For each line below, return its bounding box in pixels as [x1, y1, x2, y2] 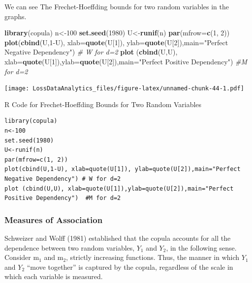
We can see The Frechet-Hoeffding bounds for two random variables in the [4, 1, 229, 11]
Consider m [4, 252, 39, 262]
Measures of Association [4, 213, 103, 226]
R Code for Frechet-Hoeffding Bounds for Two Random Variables [4, 99, 202, 109]
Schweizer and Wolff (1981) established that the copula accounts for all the [4, 232, 231, 243]
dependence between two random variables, [4, 242, 135, 253]
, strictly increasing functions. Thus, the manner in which [66, 252, 240, 262]
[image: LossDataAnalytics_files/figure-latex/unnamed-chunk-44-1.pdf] [4, 85, 244, 92]
